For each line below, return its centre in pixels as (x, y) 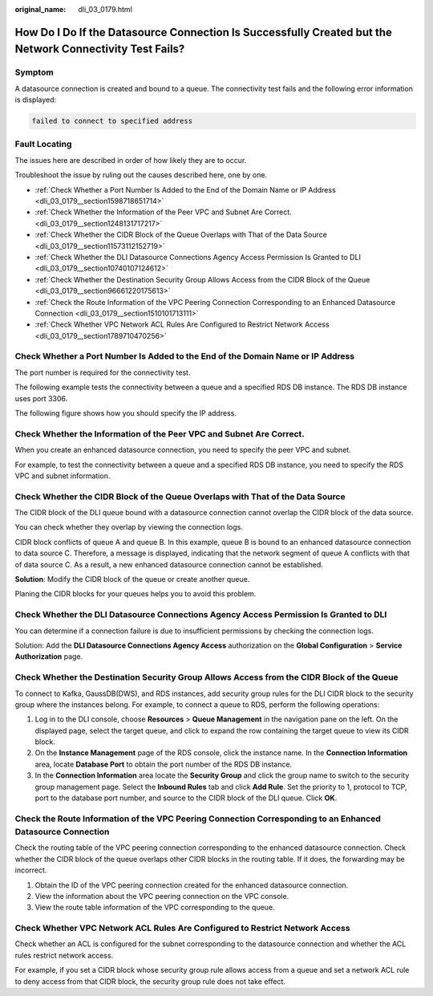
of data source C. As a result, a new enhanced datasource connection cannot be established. (169, 564)
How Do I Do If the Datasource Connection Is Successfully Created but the (204, 32)
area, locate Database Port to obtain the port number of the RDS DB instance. (164, 764)
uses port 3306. (41, 398)
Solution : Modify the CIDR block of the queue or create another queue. (132, 579)
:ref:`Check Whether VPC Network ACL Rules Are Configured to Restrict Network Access (182, 324)
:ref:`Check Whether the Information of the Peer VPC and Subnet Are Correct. (163, 212)
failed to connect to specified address (112, 121)
